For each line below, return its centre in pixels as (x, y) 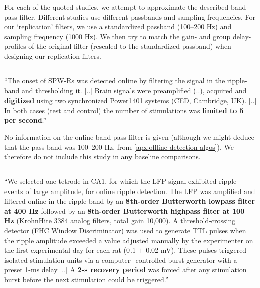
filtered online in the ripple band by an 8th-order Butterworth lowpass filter (130, 201)
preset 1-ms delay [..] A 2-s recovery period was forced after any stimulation (125, 270)
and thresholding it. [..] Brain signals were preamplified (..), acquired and (134, 90)
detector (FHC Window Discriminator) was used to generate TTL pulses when (125, 230)
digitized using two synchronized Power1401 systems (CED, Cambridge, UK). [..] (131, 100)
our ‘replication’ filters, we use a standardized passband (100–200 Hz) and (118, 26)
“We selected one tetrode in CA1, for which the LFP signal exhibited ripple (120, 181)
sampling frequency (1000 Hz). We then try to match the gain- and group (117, 36)
